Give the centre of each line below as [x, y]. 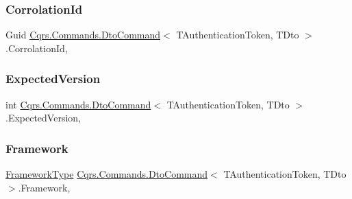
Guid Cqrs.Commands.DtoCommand [83, 35]
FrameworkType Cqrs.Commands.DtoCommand [107, 174]
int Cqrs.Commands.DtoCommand [78, 104]
